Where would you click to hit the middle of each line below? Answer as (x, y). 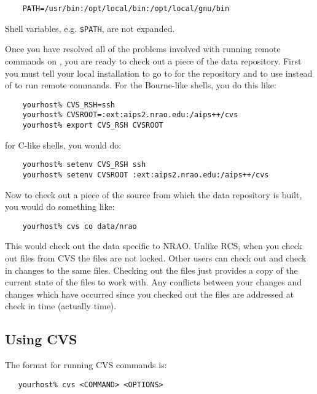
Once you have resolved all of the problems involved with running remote (143, 49)
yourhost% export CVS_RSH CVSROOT (93, 125)
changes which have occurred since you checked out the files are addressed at (150, 294)
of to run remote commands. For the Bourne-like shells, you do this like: (141, 85)
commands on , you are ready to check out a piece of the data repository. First (153, 60)
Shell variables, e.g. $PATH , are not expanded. (90, 28)
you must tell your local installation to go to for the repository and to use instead (159, 73)
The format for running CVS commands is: (86, 365)
